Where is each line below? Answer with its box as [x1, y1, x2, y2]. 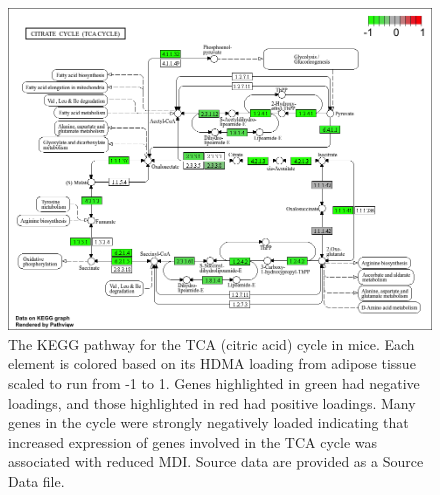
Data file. [8, 470, 65, 491]
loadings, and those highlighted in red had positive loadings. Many [8, 392, 416, 413]
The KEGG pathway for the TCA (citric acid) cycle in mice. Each [8, 333, 415, 354]
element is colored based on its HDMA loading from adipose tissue [8, 353, 416, 374]
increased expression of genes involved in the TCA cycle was [8, 431, 378, 452]
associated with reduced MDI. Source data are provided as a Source [8, 451, 424, 472]
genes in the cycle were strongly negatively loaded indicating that [8, 412, 409, 433]
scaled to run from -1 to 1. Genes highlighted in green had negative [8, 372, 420, 393]
